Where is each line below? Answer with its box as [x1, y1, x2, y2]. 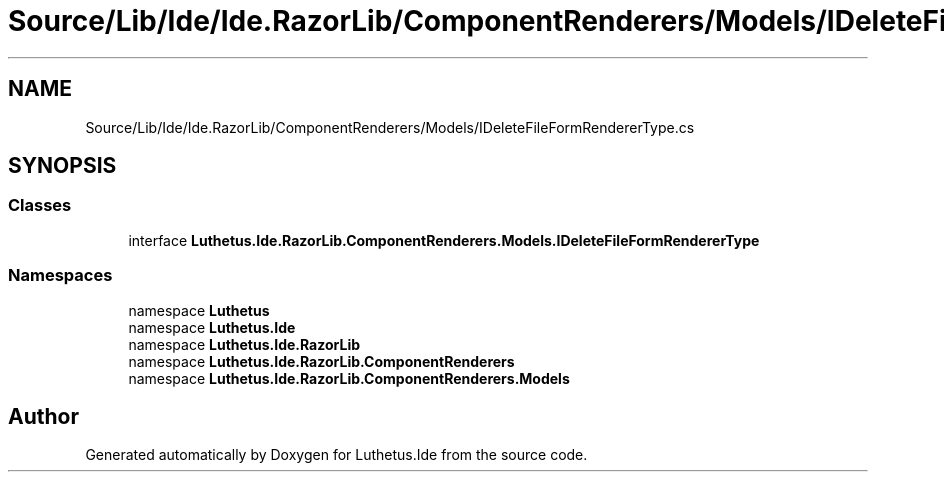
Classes [8, 195, 72, 216]
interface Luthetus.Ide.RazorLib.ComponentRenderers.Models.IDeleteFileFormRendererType [128, 231, 760, 249]
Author [8, 403, 79, 429]
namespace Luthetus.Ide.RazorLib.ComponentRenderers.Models [128, 369, 570, 387]
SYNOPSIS [8, 153, 117, 179]
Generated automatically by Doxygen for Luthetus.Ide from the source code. [85, 446, 588, 464]
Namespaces [8, 265, 113, 286]
